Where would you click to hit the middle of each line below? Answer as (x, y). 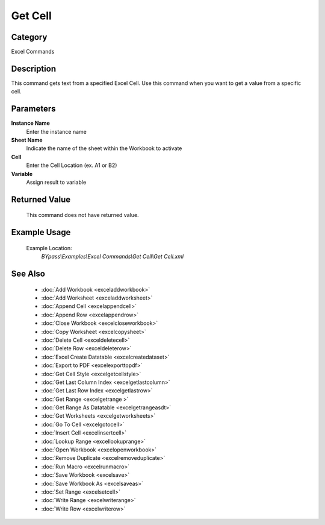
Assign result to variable (56, 182)
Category (29, 37)
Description (34, 68)
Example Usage (41, 232)
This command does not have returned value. (82, 215)
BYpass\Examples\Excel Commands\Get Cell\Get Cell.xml (112, 257)
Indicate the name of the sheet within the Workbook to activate (104, 148)
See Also (28, 274)
